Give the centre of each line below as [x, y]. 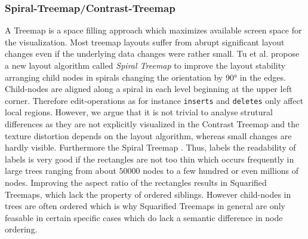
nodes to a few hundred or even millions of [221, 171]
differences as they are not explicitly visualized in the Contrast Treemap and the [152, 124]
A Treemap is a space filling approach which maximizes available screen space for [153, 30]
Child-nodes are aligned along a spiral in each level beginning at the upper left [149, 89]
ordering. [21, 229]
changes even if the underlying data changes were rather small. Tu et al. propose [152, 53]
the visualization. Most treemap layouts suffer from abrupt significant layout [145, 42]
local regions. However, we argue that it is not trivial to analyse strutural [139, 112]
